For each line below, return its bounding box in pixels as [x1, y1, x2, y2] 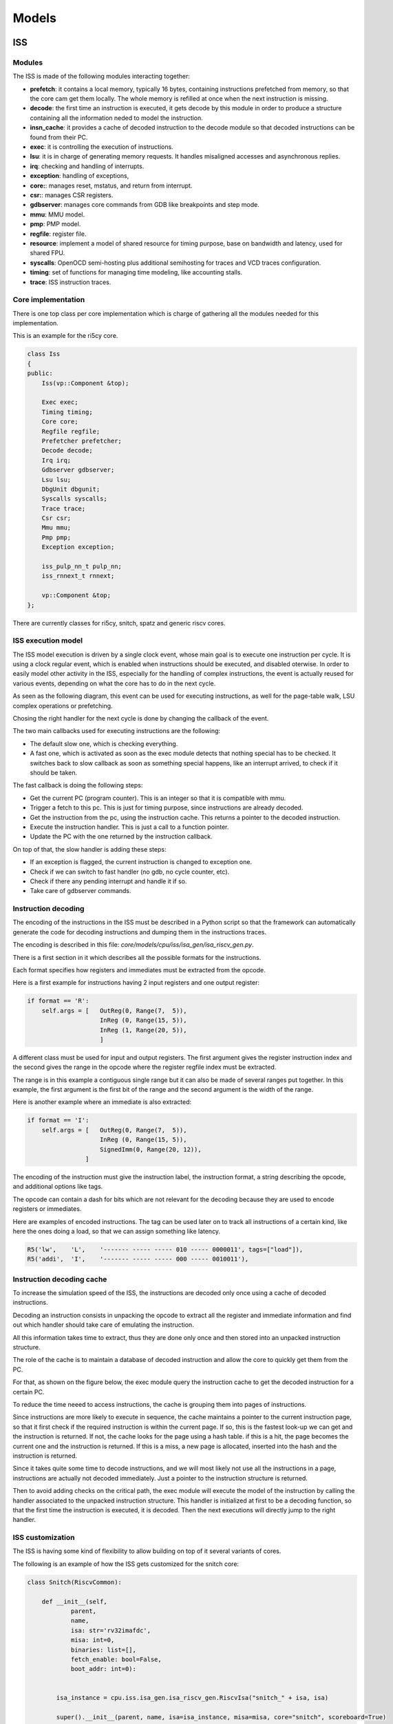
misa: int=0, [70, 1636, 115, 1644]
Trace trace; [41, 504, 86, 512]
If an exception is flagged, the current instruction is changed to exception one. [30, 858, 253, 866]
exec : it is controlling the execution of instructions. [30, 143, 173, 151]
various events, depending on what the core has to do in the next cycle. [12, 679, 216, 688]
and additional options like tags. [12, 1183, 103, 1191]
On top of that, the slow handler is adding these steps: [12, 845, 167, 853]
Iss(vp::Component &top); [41, 379, 129, 387]
